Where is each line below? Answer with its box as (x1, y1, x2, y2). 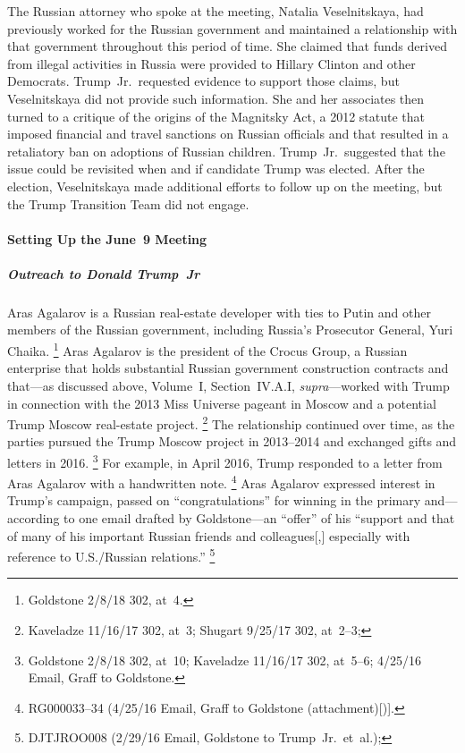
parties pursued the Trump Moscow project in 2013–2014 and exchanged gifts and (7, 432, 457, 451)
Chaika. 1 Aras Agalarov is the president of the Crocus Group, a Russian (7, 339, 408, 360)
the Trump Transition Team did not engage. (7, 194, 249, 213)
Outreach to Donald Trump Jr (7, 264, 200, 283)
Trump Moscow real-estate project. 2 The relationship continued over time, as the (7, 412, 455, 433)
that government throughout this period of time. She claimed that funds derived (7, 37, 447, 55)
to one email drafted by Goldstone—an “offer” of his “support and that (63, 509, 455, 528)
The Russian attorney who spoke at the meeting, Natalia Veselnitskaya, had (7, 2, 424, 20)
